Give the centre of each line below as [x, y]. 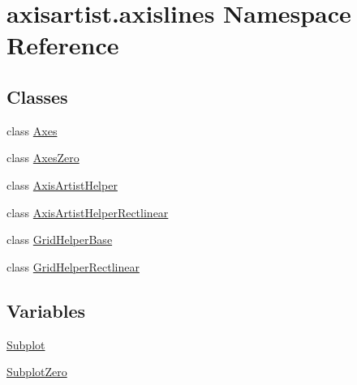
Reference [63, 45]
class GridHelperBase [60, 240]
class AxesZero [43, 158]
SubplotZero [37, 372]
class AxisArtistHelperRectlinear [88, 212]
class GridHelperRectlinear [73, 266]
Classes [37, 96]
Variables [46, 310]
